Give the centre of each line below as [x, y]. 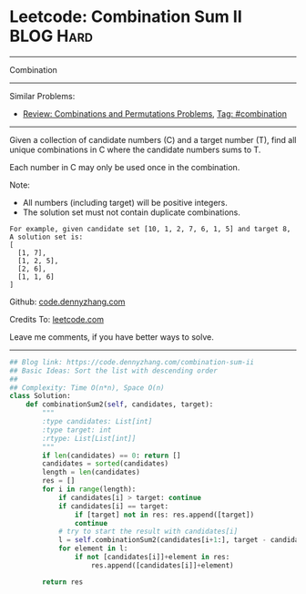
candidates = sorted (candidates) [106, 464]
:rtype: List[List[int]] [89, 438]
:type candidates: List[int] [97, 422]
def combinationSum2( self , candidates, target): [120, 405]
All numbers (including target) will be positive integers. [125, 202]
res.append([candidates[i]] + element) [162, 565]
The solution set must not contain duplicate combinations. [132, 212]
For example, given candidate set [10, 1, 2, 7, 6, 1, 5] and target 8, [150, 229]
